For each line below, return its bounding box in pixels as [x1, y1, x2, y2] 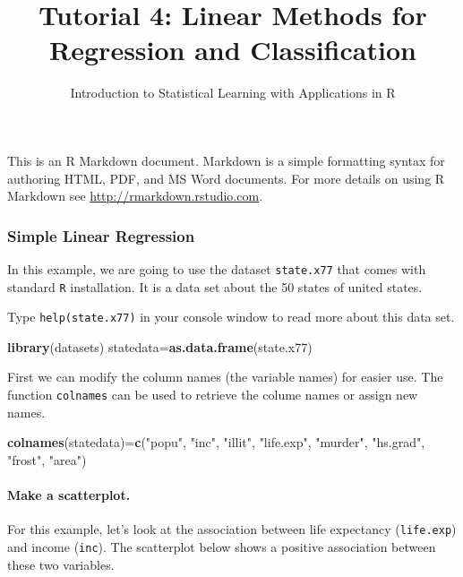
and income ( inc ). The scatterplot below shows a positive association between [7, 537, 436, 555]
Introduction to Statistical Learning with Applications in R [70, 83, 396, 102]
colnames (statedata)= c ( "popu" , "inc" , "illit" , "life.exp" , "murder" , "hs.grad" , [7, 433, 425, 452]
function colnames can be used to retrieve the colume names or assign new [7, 385, 418, 404]
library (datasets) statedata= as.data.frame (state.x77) [7, 337, 313, 356]
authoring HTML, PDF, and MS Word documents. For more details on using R [7, 168, 445, 187]
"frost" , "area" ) [7, 450, 87, 469]
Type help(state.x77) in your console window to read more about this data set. [7, 307, 455, 326]
